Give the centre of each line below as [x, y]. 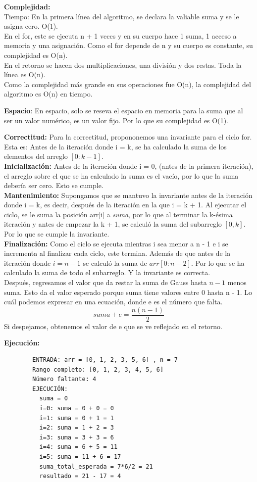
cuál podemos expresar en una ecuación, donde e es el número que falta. [113, 302]
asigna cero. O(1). [31, 26]
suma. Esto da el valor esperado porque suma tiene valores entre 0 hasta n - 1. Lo [128, 292]
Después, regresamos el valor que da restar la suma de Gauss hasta [105, 282]
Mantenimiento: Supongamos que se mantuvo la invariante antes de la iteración [128, 195]
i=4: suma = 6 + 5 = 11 [78, 447]
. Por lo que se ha [218, 263]
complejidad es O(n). [36, 55]
